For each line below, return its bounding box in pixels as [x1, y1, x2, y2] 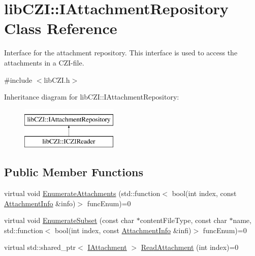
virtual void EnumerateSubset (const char [4, 215, 135, 226]
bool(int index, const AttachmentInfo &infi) [55, 225, 192, 235]
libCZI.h [44, 74, 70, 85]
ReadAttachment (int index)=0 [141, 242, 239, 252]
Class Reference [4, 18, 117, 39]
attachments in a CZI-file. [4, 57, 84, 68]
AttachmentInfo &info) [4, 198, 76, 208]
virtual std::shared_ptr [4, 242, 76, 252]
